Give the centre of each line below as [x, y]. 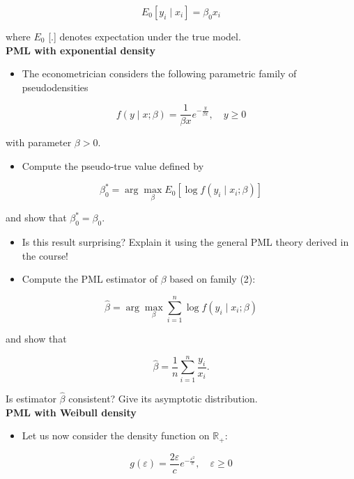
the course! [45, 255]
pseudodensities [55, 87]
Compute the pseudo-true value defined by [113, 166]
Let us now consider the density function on [116, 435]
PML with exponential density [80, 50]
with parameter [39, 142]
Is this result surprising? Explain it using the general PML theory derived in [185, 242]
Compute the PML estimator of [90, 279]
